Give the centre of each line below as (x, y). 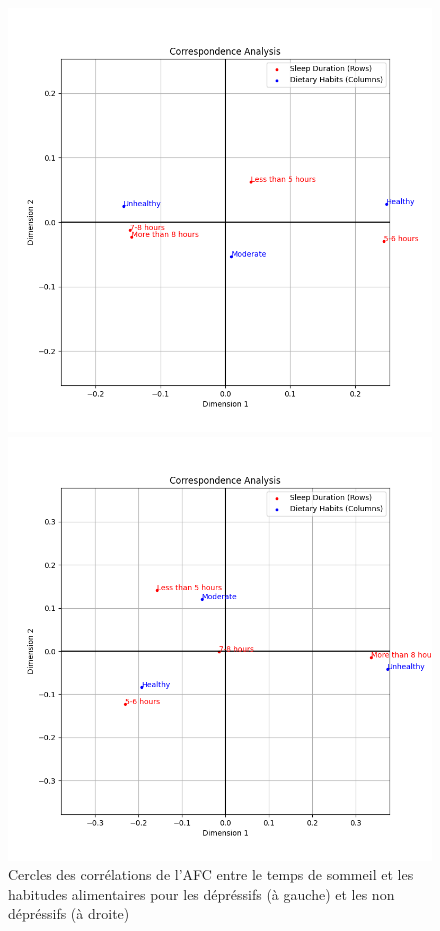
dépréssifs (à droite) (69, 913)
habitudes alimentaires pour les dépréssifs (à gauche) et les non (201, 893)
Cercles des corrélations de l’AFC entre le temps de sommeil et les (211, 874)
